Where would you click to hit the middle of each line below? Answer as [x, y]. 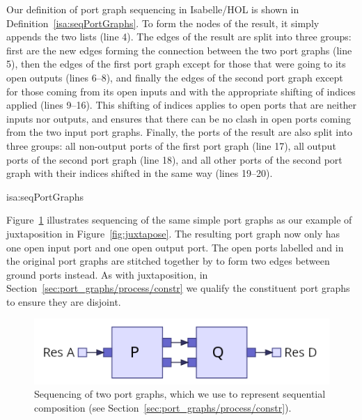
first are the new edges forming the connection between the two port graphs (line [179, 50]
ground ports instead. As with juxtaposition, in [107, 274]
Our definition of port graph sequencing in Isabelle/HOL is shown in [153, 9]
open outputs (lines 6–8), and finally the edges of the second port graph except [175, 77]
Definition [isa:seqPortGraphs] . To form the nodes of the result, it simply [163, 23]
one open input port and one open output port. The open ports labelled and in [175, 247]
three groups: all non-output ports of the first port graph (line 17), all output [171, 145]
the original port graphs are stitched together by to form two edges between [168, 261]
